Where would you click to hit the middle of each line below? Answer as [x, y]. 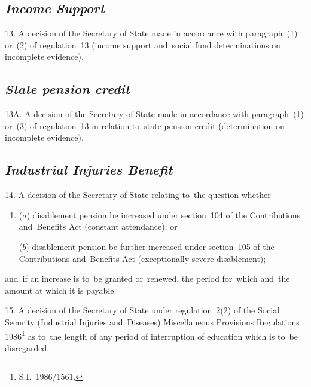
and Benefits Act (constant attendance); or [98, 226]
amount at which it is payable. [61, 290]
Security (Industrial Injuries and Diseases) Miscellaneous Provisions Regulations [152, 322]
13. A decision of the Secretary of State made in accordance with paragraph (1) [151, 33]
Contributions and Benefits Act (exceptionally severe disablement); [142, 258]
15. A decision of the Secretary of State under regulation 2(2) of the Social [142, 310]
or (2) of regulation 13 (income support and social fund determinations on [143, 45]
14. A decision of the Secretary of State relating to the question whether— [142, 195]
